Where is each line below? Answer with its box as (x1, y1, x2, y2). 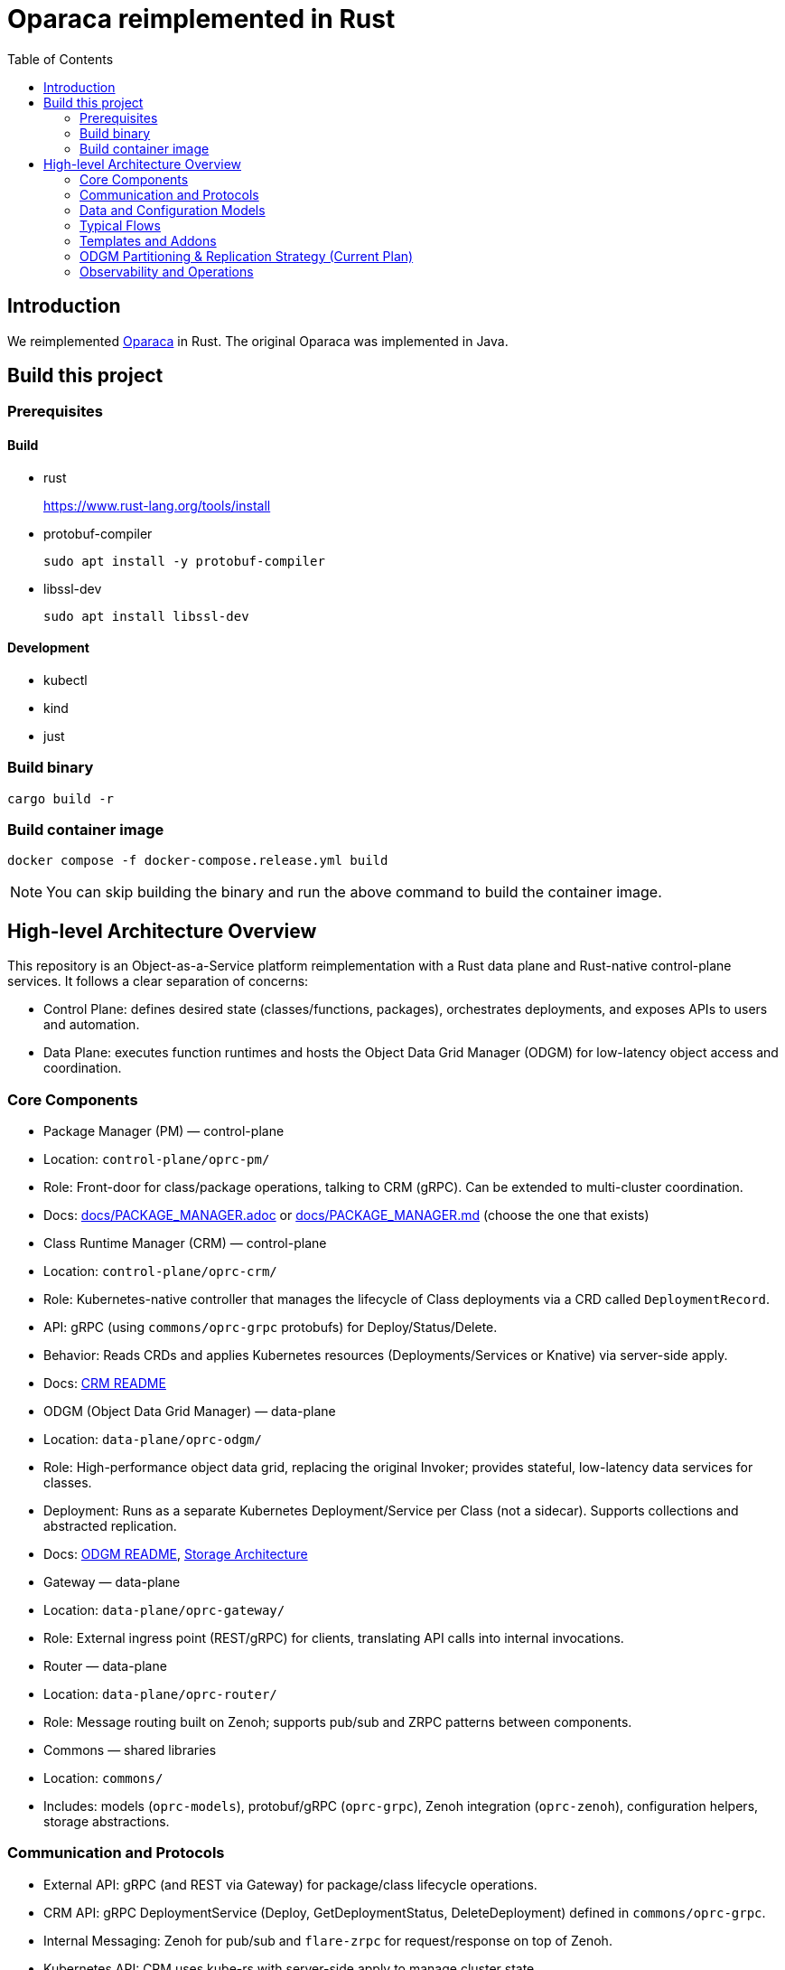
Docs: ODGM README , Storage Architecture (43, 1545, 308, 1562)
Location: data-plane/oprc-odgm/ (43, 1431, 262, 1447)
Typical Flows (79, 217, 161, 233)
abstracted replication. (43, 1517, 177, 1534)
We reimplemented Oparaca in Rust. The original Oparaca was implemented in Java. (7, 333, 509, 349)
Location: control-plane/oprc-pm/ (43, 1150, 270, 1167)
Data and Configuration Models (79, 202, 266, 218)
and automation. (43, 1017, 140, 1033)
